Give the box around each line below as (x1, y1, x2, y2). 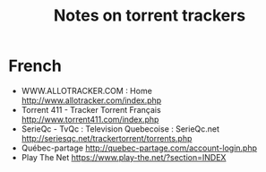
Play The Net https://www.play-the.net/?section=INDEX (21, 151, 227, 162)
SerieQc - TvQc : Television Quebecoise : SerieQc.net (21, 123, 220, 134)
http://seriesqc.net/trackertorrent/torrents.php (21, 133, 193, 143)
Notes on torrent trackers (53, 5, 246, 26)
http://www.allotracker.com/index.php (21, 95, 162, 106)
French (8, 56, 62, 76)
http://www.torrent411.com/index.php (21, 114, 159, 125)
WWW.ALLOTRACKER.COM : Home (21, 85, 153, 96)
